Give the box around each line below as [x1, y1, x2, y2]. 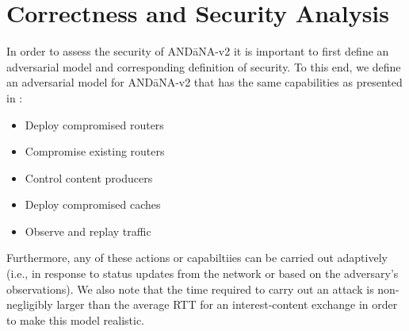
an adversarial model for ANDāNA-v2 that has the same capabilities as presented [6, 74, 403, 90]
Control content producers [25, 169, 153, 186]
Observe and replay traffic [25, 222, 151, 239]
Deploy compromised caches [25, 196, 161, 213]
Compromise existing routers [25, 143, 165, 160]
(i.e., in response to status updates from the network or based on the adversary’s [6, 265, 399, 282]
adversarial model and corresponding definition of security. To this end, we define [6, 58, 401, 75]
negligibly [6, 296, 53, 313]
